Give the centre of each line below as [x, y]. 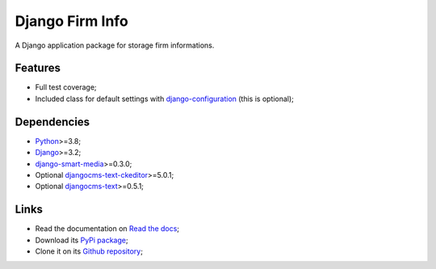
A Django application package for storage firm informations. [115, 45]
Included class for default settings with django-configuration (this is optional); [165, 99]
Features [38, 68]
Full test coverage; [66, 87]
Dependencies [52, 122]
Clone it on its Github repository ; [89, 251]
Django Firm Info [71, 21]
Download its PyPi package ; [82, 240]
